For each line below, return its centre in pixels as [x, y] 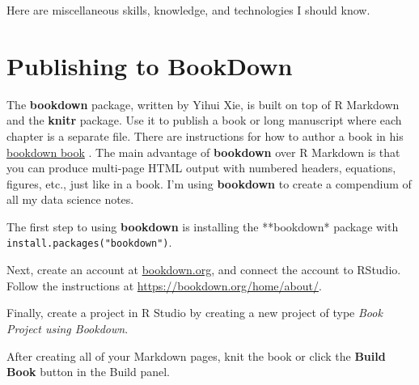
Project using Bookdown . [68, 328]
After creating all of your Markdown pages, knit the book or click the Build [196, 355]
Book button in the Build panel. [89, 372]
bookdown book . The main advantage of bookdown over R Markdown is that [203, 152]
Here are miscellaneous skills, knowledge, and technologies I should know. [188, 10]
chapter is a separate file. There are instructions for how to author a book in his [205, 135]
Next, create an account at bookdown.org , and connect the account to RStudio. [204, 270]
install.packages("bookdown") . [89, 242]
